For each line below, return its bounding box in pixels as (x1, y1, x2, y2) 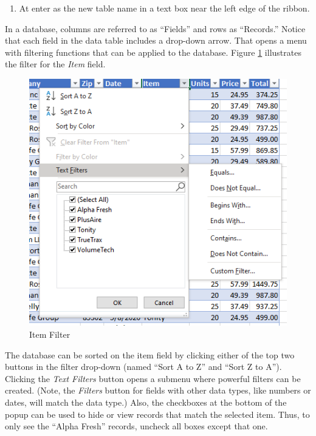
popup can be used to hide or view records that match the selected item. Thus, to (5, 407, 310, 420)
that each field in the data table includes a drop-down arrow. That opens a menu (5, 34, 307, 47)
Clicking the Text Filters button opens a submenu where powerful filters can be (5, 372, 301, 384)
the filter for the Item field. (5, 58, 106, 70)
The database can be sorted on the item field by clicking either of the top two (5, 348, 295, 361)
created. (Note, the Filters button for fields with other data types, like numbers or (5, 384, 311, 397)
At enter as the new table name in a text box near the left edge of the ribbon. (19, 2, 310, 14)
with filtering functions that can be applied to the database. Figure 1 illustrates (5, 45, 301, 58)
